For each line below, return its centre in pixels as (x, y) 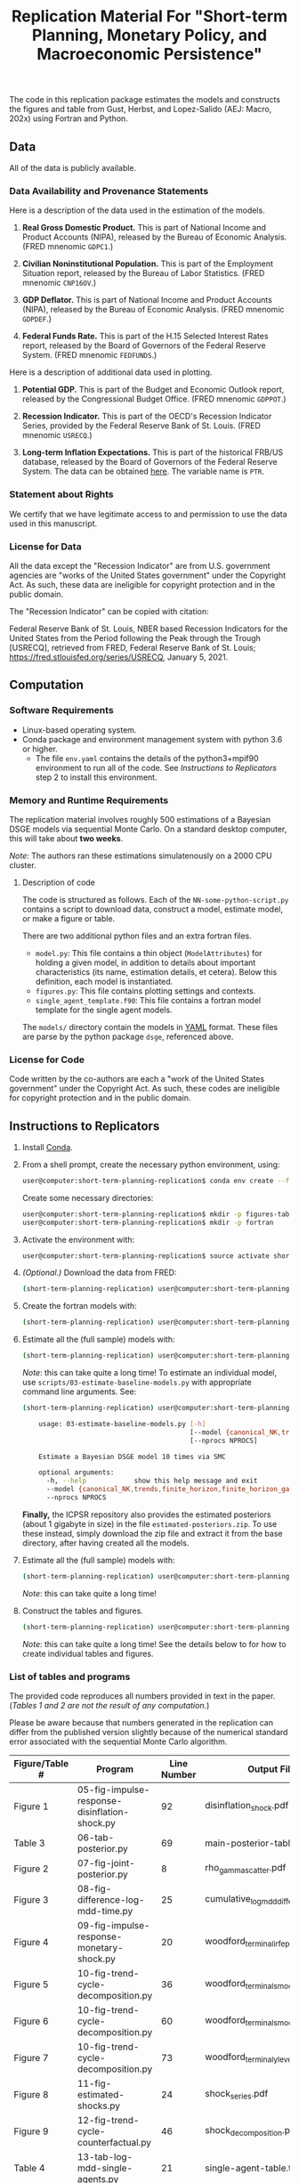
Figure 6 (31, 2021)
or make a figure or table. (69, 918)
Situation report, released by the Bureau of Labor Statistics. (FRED (143, 273)
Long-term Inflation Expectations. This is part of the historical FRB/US (153, 452)
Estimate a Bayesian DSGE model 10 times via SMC (132, 1457)
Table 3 (29, 1843)
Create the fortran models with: (80, 1306)
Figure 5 (31, 1984)
